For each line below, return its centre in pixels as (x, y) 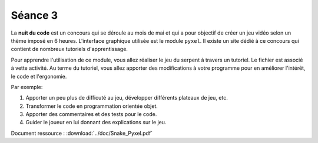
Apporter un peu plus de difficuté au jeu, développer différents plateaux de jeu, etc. (127, 98)
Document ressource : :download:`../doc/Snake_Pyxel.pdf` (82, 133)
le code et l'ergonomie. (39, 76)
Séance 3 (34, 15)
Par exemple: (27, 87)
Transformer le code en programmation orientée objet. (92, 106)
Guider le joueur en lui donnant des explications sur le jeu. (96, 122)
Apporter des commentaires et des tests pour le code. (91, 114)
